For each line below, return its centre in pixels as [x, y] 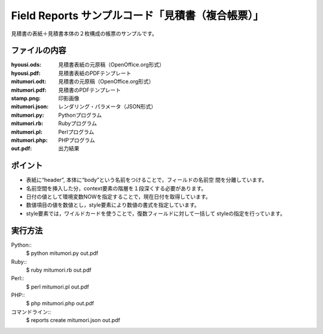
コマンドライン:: [31, 312]
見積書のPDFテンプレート [89, 90]
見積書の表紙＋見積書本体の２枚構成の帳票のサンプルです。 [84, 34]
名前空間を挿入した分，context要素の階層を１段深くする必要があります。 [116, 188]
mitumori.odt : [29, 81]
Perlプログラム [76, 132]
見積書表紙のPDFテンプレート [95, 73]
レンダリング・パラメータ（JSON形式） [107, 107]
